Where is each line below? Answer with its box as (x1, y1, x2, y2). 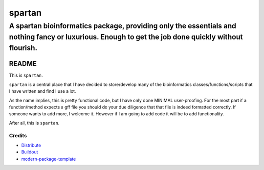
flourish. (9, 43, 38, 52)
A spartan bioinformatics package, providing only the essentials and (9, 21, 237, 30)
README (9, 60, 37, 68)
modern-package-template (21, 156, 76, 162)
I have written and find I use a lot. (9, 88, 76, 94)
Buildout (21, 149, 39, 155)
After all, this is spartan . (9, 120, 60, 126)
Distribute (21, 142, 41, 148)
